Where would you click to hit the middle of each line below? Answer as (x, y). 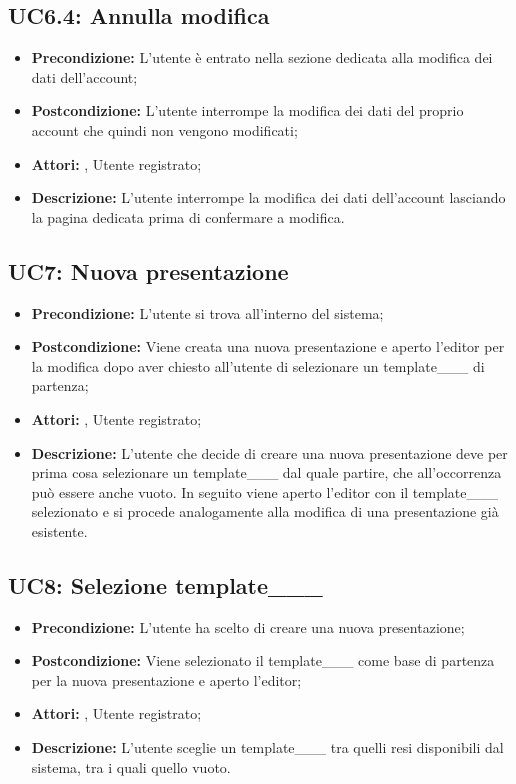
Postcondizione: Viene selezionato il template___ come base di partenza (263, 660)
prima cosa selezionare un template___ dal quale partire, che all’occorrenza (266, 472)
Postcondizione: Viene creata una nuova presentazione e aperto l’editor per (268, 346)
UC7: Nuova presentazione (148, 270)
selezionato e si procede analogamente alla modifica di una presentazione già (265, 511)
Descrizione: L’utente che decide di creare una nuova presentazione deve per (269, 452)
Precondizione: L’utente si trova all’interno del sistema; (207, 312)
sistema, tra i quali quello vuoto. (131, 766)
